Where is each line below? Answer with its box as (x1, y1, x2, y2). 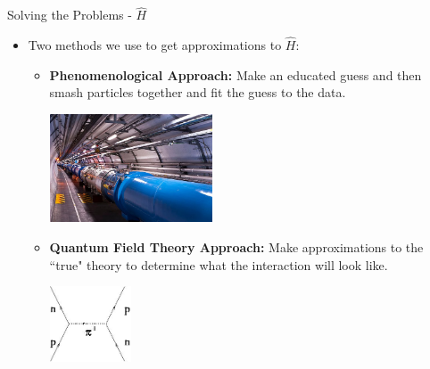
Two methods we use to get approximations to (28, 36, 282, 54)
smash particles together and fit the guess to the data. (49, 83, 346, 102)
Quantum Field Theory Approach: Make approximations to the (49, 238, 424, 256)
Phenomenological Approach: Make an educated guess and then (49, 65, 422, 84)
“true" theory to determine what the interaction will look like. (49, 255, 388, 274)
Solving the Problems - (7, 5, 132, 24)
